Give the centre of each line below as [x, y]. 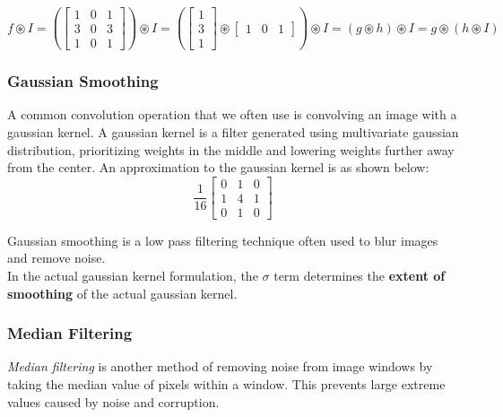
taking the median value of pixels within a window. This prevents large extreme [226, 384]
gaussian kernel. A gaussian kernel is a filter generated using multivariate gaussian [233, 131]
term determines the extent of [360, 276]
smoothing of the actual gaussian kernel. [122, 293]
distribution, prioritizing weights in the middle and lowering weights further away [231, 149]
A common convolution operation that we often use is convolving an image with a [232, 114]
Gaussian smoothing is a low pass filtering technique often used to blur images [223, 240]
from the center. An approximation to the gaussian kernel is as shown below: [218, 167]
